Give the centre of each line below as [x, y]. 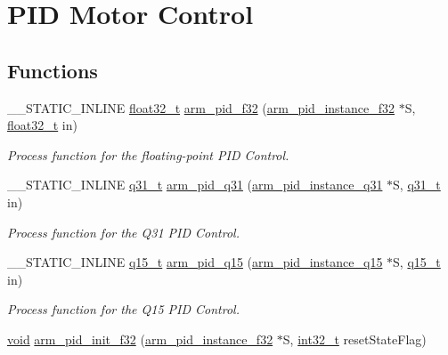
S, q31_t [417, 185]
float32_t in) [42, 125]
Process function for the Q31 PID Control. [123, 232]
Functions [53, 70]
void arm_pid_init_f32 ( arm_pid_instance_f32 [140, 339]
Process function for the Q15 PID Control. [123, 309]
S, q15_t [417, 262]
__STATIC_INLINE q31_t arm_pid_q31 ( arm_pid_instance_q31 [195, 185]
